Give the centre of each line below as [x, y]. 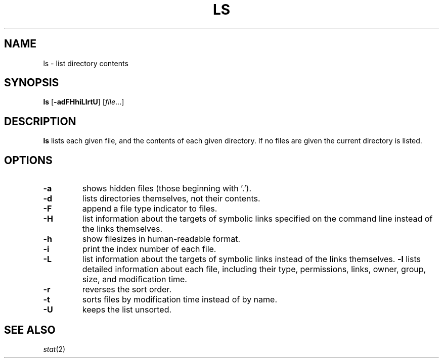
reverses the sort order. [127, 290]
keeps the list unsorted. [127, 310]
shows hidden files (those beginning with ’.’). [167, 189]
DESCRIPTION [40, 121]
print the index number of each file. [149, 249]
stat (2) [54, 349]
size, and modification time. [135, 279]
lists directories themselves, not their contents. [171, 199]
